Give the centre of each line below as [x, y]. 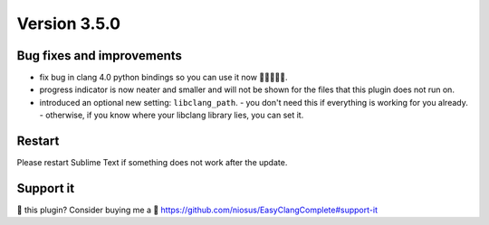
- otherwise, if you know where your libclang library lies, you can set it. [172, 115]
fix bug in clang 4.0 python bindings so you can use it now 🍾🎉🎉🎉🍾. [163, 78]
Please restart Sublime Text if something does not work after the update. [152, 163]
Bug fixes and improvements [100, 56]
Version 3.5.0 [69, 23]
